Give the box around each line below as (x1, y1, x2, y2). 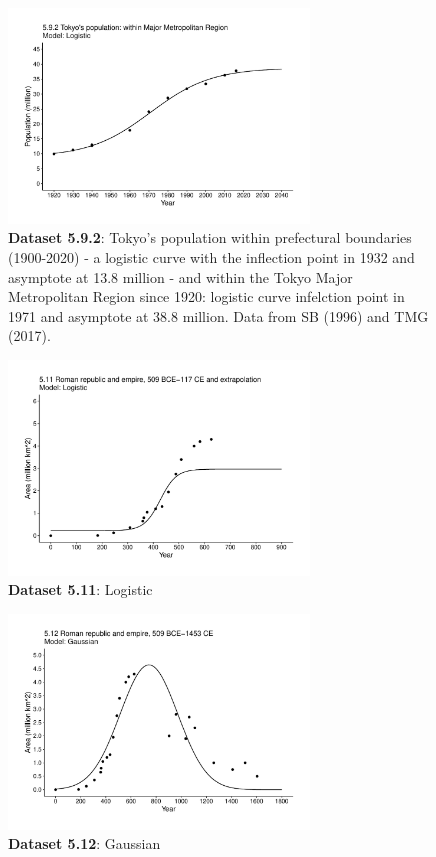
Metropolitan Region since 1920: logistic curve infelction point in (8, 286, 405, 307)
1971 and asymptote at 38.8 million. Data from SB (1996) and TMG (8, 305, 429, 326)
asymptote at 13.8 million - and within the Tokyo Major (8, 266, 353, 287)
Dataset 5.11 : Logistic (8, 579, 153, 600)
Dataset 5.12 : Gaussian (8, 833, 161, 854)
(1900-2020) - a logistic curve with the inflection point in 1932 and (8, 247, 415, 268)
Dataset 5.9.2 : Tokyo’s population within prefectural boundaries (8, 227, 412, 248)
